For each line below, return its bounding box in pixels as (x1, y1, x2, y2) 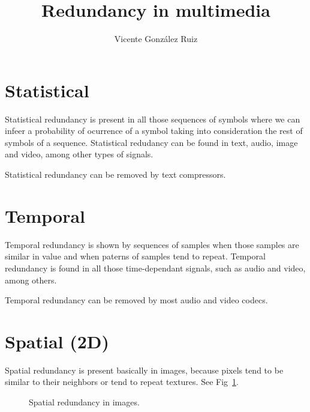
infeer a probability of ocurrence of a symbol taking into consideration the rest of (5, 124, 303, 137)
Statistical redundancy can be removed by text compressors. (5, 168, 226, 181)
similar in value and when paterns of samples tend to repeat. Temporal (5, 250, 266, 262)
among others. (5, 273, 57, 286)
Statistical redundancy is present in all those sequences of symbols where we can (5, 112, 300, 125)
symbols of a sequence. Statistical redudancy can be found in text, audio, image (5, 136, 298, 148)
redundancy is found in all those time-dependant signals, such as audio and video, (5, 261, 306, 274)
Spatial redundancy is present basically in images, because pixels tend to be (5, 363, 284, 376)
